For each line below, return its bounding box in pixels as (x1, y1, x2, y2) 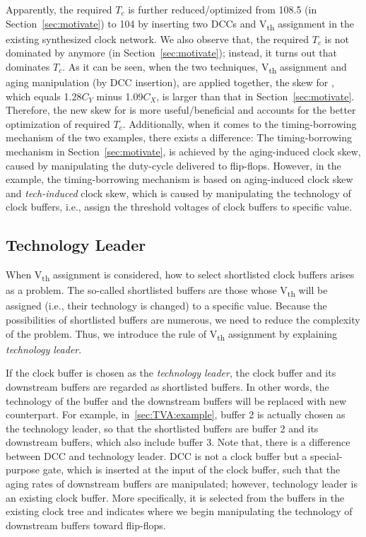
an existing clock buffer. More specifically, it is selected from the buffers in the (6, 490, 345, 504)
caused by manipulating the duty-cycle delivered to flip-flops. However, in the (6, 158, 341, 172)
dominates (6, 59, 50, 73)
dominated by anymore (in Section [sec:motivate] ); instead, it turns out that (6, 45, 337, 60)
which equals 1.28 (6, 88, 82, 103)
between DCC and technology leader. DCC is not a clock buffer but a (6, 448, 307, 463)
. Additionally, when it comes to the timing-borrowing (122, 116, 357, 131)
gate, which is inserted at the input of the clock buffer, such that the (42, 462, 341, 477)
